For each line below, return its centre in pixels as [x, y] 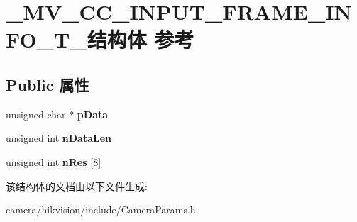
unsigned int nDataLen [59, 138]
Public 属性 [48, 84]
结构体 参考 [141, 39]
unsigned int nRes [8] [54, 161]
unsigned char [36, 114]
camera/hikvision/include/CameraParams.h [101, 210]
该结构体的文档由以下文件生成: [77, 185]
